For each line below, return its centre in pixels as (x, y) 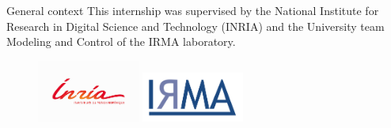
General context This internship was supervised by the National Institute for (193, 10)
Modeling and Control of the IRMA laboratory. (121, 41)
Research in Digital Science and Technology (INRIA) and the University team (195, 26)
